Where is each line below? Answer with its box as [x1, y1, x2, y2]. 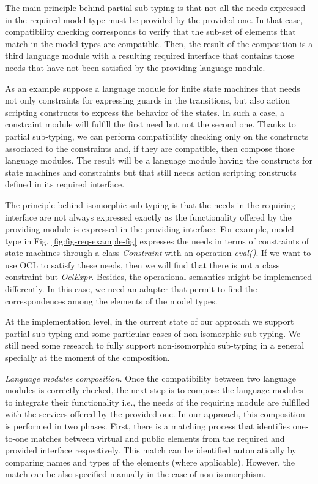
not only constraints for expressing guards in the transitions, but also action [5, 94, 290, 107]
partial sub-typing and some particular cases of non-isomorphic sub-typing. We [5, 327, 301, 339]
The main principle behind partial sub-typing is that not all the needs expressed [5, 1, 306, 13]
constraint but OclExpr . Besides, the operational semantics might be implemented [5, 270, 312, 283]
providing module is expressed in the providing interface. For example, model [5, 222, 294, 235]
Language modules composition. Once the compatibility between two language [5, 371, 296, 384]
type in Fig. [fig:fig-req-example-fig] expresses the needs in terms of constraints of [5, 234, 309, 247]
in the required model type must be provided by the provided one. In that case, [5, 13, 303, 26]
